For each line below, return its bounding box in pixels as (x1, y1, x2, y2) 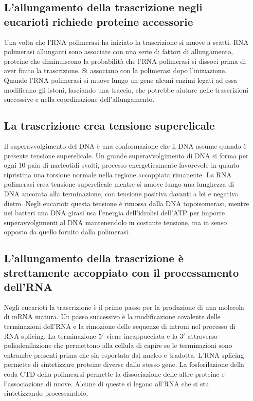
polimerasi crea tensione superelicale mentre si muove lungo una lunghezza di (4, 179, 234, 189)
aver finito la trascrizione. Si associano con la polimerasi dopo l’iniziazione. (4, 65, 227, 76)
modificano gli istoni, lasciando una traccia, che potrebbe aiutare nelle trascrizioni (4, 84, 249, 95)
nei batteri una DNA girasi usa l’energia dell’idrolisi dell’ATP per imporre (4, 208, 225, 218)
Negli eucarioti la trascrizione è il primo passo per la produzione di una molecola (4, 302, 244, 312)
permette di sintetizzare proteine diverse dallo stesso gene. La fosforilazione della (4, 359, 244, 369)
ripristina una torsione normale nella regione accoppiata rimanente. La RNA (4, 169, 232, 179)
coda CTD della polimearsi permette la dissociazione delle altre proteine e (4, 369, 225, 379)
